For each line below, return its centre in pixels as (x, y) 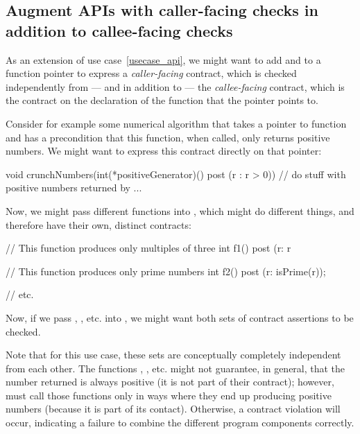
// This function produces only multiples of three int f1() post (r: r (148, 248)
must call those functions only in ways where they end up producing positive (169, 395)
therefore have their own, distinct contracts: (98, 224)
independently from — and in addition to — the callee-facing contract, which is (175, 86)
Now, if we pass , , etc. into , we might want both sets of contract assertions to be (180, 317)
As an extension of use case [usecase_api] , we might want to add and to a (163, 59)
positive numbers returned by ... (74, 188)
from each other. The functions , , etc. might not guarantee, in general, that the (175, 368)
